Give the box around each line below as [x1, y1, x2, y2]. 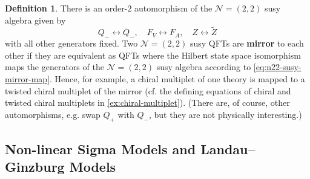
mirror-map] [5, 72, 50, 85]
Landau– [200, 139, 256, 158]
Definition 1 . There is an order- [5, 2, 128, 14]
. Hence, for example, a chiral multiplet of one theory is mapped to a [50, 72, 305, 85]
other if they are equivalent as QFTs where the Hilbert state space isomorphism [5, 48, 301, 61]
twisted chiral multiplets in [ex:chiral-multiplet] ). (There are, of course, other [5, 96, 290, 109]
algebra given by [5, 13, 66, 26]
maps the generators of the [5, 60, 104, 73]
